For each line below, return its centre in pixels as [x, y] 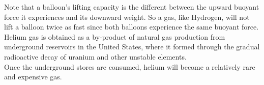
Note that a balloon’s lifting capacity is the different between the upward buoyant [132, 7]
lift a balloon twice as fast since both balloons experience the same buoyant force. [131, 27]
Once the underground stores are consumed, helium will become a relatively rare [130, 66]
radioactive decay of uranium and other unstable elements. [95, 56]
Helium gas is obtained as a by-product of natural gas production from [115, 36]
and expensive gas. [33, 77]
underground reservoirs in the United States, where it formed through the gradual [132, 47]
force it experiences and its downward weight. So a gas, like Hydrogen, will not [127, 17]
